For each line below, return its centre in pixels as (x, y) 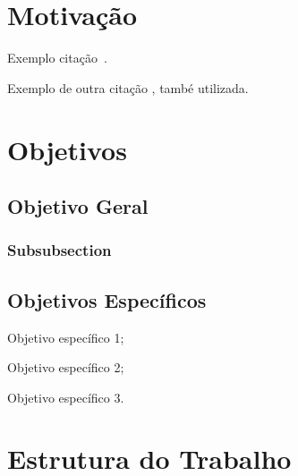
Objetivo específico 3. (66, 397)
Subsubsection (60, 250)
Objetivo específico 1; (66, 337)
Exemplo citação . (57, 58)
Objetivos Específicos (107, 299)
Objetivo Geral (78, 206)
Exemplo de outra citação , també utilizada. (128, 87)
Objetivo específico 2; (66, 367)
